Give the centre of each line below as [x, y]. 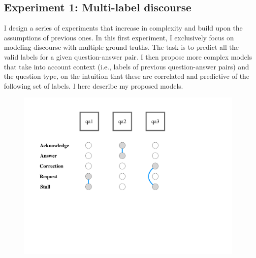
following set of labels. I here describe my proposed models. [94, 85]
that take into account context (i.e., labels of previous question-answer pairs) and [127, 66]
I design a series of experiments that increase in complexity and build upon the [123, 28]
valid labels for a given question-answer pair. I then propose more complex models [128, 56]
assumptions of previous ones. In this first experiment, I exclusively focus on [119, 37]
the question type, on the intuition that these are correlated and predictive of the [127, 76]
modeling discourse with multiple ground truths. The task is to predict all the [121, 47]
